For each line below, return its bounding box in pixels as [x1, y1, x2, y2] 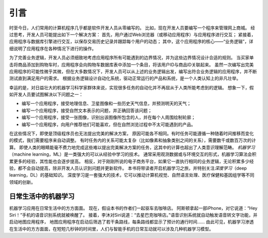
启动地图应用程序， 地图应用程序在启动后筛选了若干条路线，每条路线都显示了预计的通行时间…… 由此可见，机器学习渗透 [9, 219, 254, 225]
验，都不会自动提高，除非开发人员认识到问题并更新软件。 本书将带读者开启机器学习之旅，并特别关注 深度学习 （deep [9, 165, 247, 171]
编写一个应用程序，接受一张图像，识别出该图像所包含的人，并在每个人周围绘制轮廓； [21, 115, 196, 120]
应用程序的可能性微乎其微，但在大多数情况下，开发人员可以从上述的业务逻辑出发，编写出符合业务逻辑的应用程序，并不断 [9, 68, 257, 74]
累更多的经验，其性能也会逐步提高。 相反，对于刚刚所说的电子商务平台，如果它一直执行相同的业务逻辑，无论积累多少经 [9, 158, 254, 164]
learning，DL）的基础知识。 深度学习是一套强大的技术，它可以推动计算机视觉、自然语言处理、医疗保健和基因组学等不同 [9, 172, 255, 178]
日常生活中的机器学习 [9, 192, 74, 200]
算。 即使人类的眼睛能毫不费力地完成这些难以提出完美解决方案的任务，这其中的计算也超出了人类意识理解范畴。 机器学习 [9, 144, 255, 150]
